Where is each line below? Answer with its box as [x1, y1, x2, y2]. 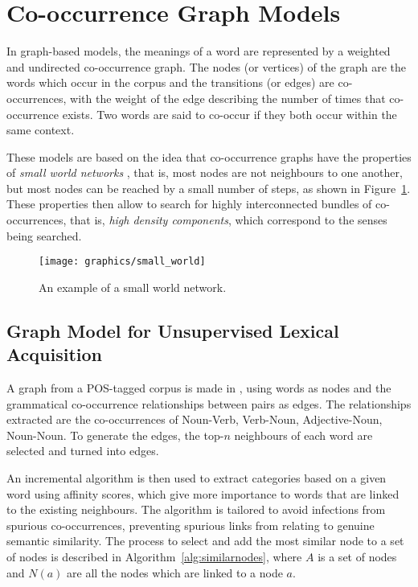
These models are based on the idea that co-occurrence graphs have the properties [6, 148, 412, 165]
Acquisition [6, 342, 102, 367]
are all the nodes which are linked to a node [67, 564, 283, 581]
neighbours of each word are [234, 426, 373, 443]
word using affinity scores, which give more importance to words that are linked [6, 485, 400, 502]
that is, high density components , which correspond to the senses [70, 211, 387, 228]
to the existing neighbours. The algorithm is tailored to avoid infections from [6, 501, 386, 518]
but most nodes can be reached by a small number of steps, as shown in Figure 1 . [6, 179, 411, 196]
